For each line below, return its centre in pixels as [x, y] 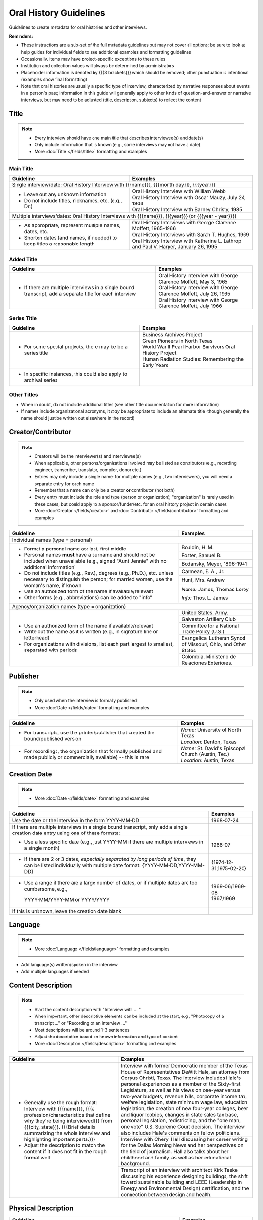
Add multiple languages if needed [55, 972]
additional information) [50, 567]
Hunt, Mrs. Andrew [203, 580]
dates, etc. [36, 232]
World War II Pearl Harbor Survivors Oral [188, 346]
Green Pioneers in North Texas [177, 341]
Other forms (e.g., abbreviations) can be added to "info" [88, 597]
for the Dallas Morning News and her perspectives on [182, 1145]
